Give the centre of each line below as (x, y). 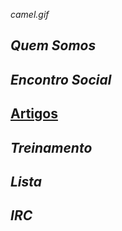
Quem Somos (53, 45)
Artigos (34, 114)
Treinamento (51, 147)
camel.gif (30, 14)
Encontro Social (61, 79)
